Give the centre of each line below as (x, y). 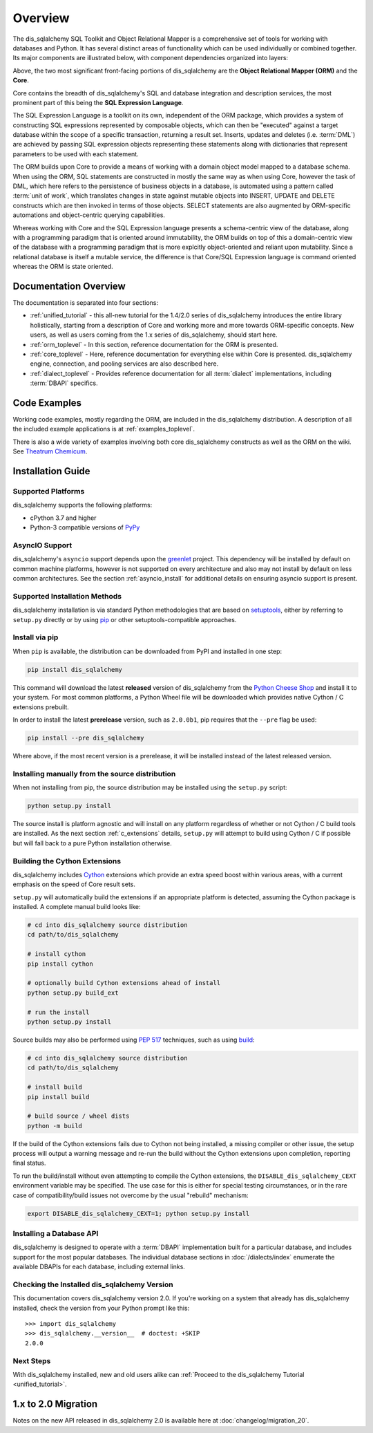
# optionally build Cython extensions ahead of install (124, 983)
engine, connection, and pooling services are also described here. (124, 364)
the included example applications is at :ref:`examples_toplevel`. (104, 429)
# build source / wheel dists (78, 1116)
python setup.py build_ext (73, 993)
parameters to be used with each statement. (76, 154)
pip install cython (60, 964)
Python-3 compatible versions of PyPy (85, 527)
